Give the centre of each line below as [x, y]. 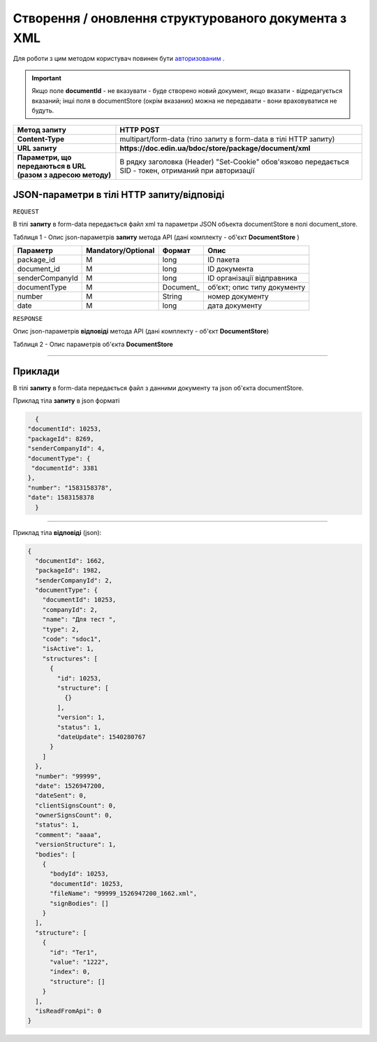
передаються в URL [52, 166]
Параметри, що [44, 157]
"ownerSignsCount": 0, [74, 815]
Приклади [36, 371]
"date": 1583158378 [61, 498]
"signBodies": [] [80, 903]
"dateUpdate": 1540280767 [101, 737]
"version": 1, [81, 718]
